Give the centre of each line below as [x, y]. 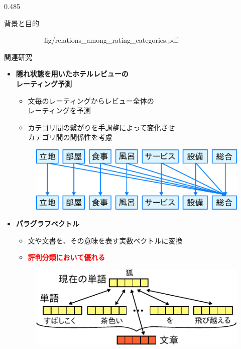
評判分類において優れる [67, 257]
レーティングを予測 [59, 110]
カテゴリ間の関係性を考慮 [70, 137]
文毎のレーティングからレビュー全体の [91, 100]
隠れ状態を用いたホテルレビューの [72, 74]
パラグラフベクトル [47, 224]
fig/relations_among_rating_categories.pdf [111, 40]
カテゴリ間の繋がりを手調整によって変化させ [101, 127]
